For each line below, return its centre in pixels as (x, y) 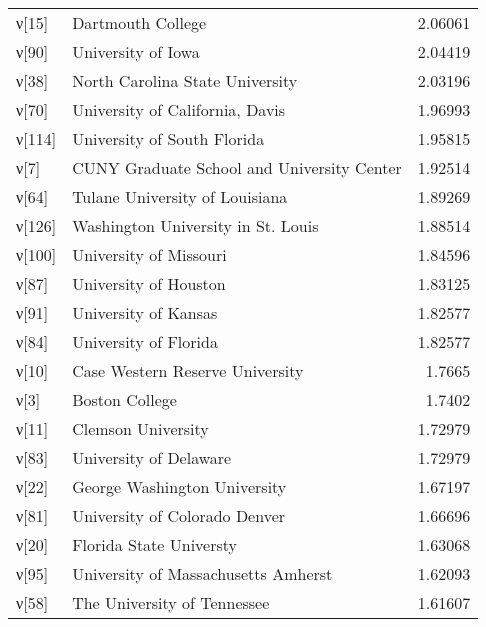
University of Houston (149, 283)
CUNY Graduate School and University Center (237, 167)
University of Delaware (152, 457)
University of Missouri (149, 254)
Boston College (124, 399)
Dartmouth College (139, 22)
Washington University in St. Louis (195, 225)
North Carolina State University (185, 80)
